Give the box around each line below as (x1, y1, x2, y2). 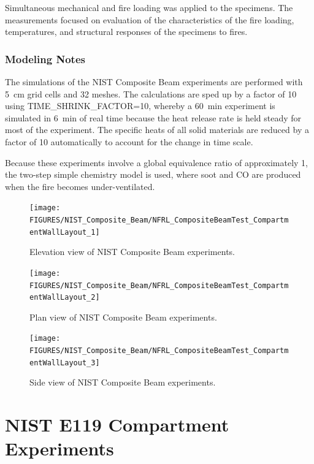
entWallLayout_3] (29, 358, 100, 367)
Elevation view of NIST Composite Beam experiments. (29, 245, 235, 258)
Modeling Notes (5, 51, 85, 66)
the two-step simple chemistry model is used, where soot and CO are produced (5, 168, 301, 181)
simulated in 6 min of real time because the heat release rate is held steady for (5, 111, 302, 124)
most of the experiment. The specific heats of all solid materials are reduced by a (5, 123, 309, 136)
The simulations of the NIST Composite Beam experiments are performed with (5, 75, 303, 88)
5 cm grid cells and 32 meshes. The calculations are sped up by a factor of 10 (5, 87, 297, 100)
